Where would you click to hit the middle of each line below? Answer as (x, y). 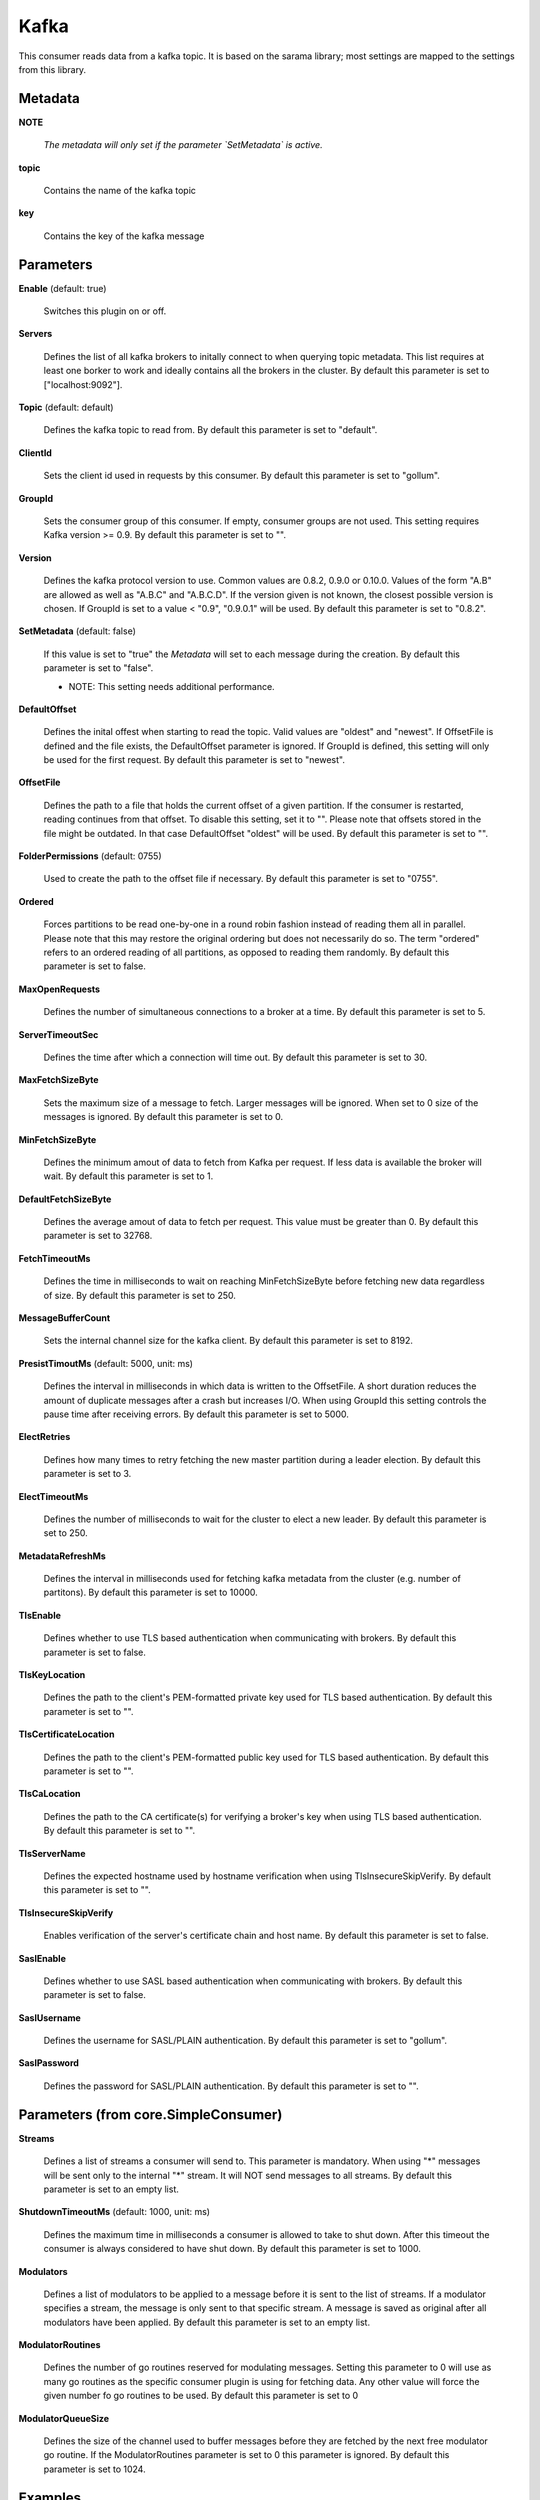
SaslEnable (42, 1958)
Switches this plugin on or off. (105, 311)
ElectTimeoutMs (53, 1496)
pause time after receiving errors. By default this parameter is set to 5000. (196, 1414)
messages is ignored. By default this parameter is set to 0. (163, 1117)
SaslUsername (50, 2017)
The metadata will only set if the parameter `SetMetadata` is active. (183, 145)
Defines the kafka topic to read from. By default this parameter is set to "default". (210, 430)
